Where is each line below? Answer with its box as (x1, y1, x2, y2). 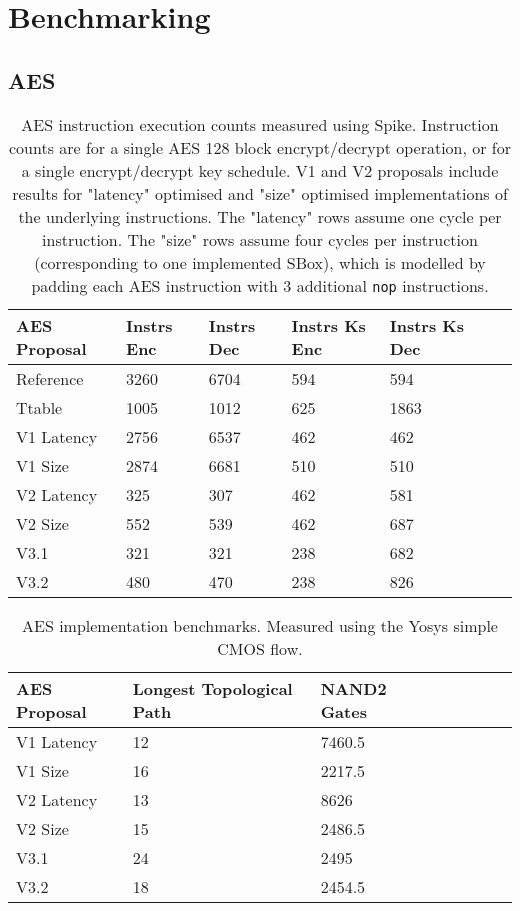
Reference (16, 366, 84, 390)
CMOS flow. (217, 636, 303, 660)
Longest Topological (132, 676, 293, 700)
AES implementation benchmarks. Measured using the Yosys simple (22, 613, 498, 637)
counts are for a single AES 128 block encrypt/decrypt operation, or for (8, 135, 512, 159)
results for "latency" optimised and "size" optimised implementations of (12, 181, 508, 205)
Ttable (16, 395, 63, 419)
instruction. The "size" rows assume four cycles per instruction (42, 227, 478, 251)
